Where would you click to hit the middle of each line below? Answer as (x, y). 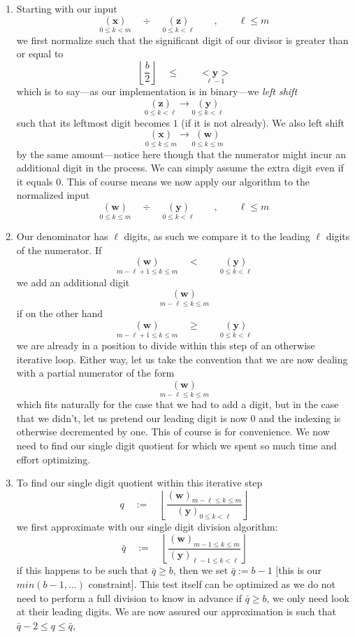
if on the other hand (60, 313)
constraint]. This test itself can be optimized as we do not (212, 584)
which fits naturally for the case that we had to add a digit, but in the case (177, 404)
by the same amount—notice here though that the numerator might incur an (181, 154)
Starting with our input (67, 8)
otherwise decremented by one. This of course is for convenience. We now (173, 432)
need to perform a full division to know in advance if (129, 597)
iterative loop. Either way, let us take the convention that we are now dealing (182, 359)
